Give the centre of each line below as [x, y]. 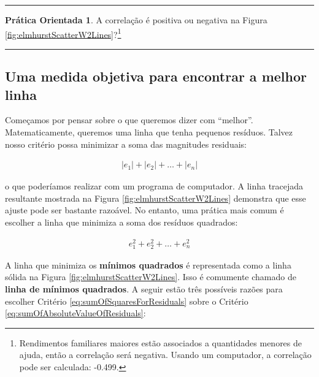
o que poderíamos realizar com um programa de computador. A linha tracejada [154, 186]
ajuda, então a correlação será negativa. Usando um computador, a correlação [165, 355]
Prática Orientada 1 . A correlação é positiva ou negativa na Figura [136, 20]
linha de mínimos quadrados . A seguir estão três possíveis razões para [144, 289]
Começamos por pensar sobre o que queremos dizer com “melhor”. [129, 120]
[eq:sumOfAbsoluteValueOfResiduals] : [75, 313]
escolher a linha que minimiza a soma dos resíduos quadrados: [121, 222]
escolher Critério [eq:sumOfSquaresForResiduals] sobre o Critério [127, 301]
